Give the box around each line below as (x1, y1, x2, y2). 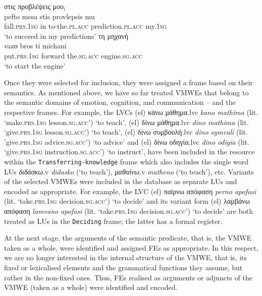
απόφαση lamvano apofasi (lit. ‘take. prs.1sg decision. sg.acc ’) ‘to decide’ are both (4, 205, 253, 216)
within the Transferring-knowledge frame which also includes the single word (4, 156, 249, 166)
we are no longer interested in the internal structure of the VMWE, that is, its (4, 252, 247, 263)
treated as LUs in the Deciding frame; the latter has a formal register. (4, 215, 223, 226)
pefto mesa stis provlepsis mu (4, 11, 95, 21)
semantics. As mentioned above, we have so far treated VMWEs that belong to (4, 87, 249, 97)
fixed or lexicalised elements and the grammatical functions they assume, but (4, 262, 243, 272)
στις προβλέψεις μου (4, 1, 64, 11)
